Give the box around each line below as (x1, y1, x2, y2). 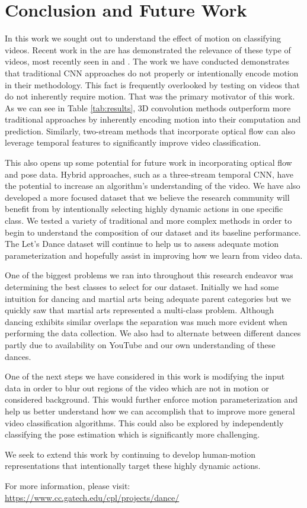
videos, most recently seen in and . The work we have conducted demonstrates (5, 55, 289, 67)
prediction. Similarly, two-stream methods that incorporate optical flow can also (5, 124, 296, 137)
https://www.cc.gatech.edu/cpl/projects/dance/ (5, 491, 180, 503)
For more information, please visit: (5, 479, 130, 491)
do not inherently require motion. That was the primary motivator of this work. (5, 90, 295, 102)
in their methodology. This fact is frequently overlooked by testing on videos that (5, 78, 300, 91)
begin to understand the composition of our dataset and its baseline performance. (5, 226, 301, 238)
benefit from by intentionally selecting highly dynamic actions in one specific (5, 202, 283, 215)
